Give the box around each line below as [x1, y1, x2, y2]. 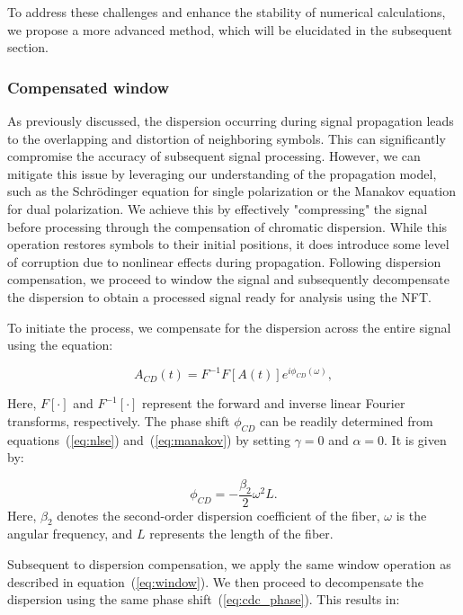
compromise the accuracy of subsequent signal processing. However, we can [7, 147, 421, 165]
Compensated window [7, 76, 170, 98]
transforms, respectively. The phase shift [7, 411, 230, 430]
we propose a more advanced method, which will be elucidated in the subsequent [7, 20, 452, 39]
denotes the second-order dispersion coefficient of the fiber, [57, 505, 380, 524]
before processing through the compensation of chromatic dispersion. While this [7, 217, 448, 236]
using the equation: [7, 335, 113, 354]
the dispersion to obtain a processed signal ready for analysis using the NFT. [7, 287, 432, 306]
